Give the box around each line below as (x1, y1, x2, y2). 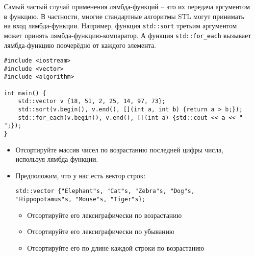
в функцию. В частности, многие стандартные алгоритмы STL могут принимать (4, 11, 244, 21)
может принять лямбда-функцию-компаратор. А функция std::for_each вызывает (4, 30, 251, 40)
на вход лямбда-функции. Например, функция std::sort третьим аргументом (4, 21, 237, 31)
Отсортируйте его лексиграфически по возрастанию (27, 210, 182, 220)
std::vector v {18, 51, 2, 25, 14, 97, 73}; (18, 98, 166, 105)
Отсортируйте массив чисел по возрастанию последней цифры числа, (15, 144, 224, 154)
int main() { (4, 89, 46, 97)
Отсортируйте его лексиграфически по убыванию (27, 226, 175, 236)
